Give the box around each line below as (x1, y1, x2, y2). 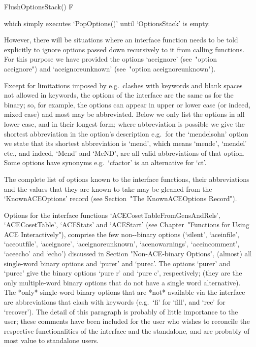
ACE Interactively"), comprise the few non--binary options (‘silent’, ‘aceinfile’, (4, 229, 239, 239)
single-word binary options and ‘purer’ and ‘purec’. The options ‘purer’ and (4, 258, 230, 268)
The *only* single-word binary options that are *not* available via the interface (4, 287, 245, 297)
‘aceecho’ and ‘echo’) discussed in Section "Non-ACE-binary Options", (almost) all (4, 248, 252, 259)
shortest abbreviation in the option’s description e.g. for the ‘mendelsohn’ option (4, 128, 249, 139)
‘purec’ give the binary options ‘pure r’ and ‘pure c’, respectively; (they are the (4, 268, 242, 278)
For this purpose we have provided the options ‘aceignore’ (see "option (4, 54, 217, 64)
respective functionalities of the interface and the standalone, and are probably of (4, 325, 250, 336)
